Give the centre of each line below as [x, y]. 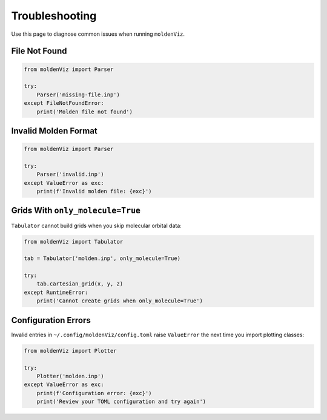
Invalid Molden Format [54, 131]
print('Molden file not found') [85, 112]
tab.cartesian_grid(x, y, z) [80, 284]
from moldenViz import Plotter [71, 351]
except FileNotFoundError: [64, 103]
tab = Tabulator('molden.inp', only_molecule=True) [102, 258]
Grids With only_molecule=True [76, 211]
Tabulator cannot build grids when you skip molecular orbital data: [96, 225]
